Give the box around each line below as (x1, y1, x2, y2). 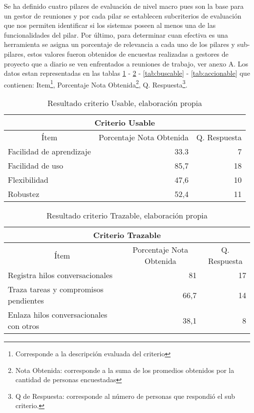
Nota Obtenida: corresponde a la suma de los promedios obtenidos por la (15, 365, 234, 375)
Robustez (8, 188, 40, 199)
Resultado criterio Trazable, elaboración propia (46, 210, 208, 221)
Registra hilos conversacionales (8, 269, 113, 281)
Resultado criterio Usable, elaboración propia (47, 97, 202, 109)
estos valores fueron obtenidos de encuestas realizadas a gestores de (27, 48, 229, 59)
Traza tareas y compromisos (8, 283, 104, 295)
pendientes (8, 295, 44, 306)
